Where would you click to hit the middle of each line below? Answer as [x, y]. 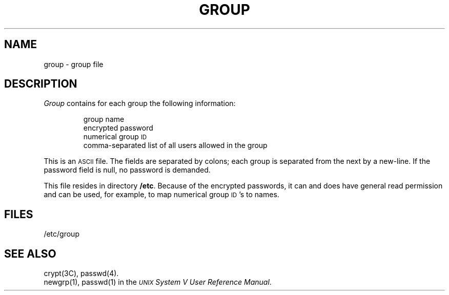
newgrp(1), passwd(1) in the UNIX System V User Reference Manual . [158, 282]
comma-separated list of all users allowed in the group [175, 145]
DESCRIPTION [41, 84]
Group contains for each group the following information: [140, 103]
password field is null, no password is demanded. [127, 170]
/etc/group [62, 234]
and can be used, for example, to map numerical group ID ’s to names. [161, 195]
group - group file [74, 64]
